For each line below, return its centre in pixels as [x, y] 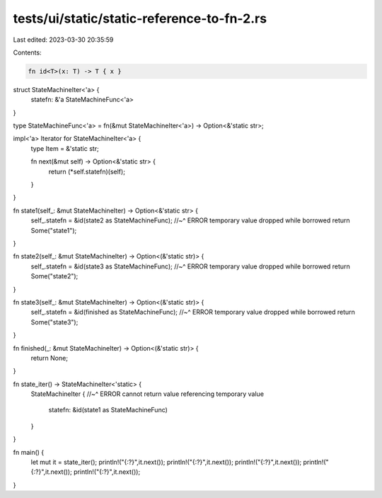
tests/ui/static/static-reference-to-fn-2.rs [140, 18]
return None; [50, 358]
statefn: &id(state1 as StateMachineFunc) [108, 410]
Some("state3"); [54, 322]
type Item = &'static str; [65, 148]
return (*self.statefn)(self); [87, 171]
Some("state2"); [54, 276]
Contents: [27, 52]
